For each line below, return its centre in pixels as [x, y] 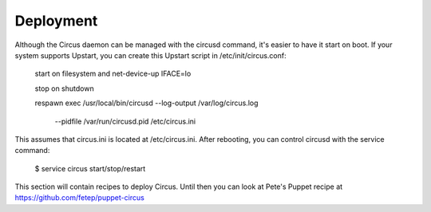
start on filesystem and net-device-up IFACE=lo [113, 74]
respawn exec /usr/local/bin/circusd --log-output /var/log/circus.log [146, 103]
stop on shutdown [65, 88]
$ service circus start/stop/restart [90, 168]
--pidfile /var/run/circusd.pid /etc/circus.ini [125, 121]
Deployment [56, 21]
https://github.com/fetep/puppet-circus [80, 198]
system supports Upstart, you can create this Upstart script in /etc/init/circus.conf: [150, 55]
